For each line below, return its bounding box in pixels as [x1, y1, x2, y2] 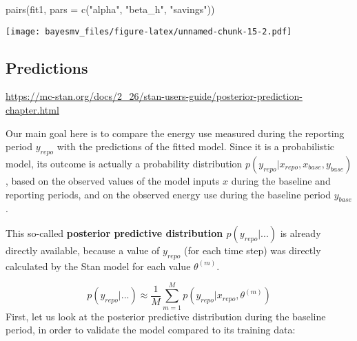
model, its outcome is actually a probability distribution [6, 156, 243, 171]
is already [280, 226, 321, 240]
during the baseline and [231, 174, 331, 188]
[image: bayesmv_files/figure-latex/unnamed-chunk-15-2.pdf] [6, 26, 292, 37]
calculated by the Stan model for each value [6, 258, 191, 273]
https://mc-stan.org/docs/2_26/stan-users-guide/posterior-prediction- [6, 89, 303, 103]
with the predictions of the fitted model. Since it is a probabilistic [57, 139, 335, 154]
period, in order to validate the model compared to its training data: [6, 322, 296, 337]
